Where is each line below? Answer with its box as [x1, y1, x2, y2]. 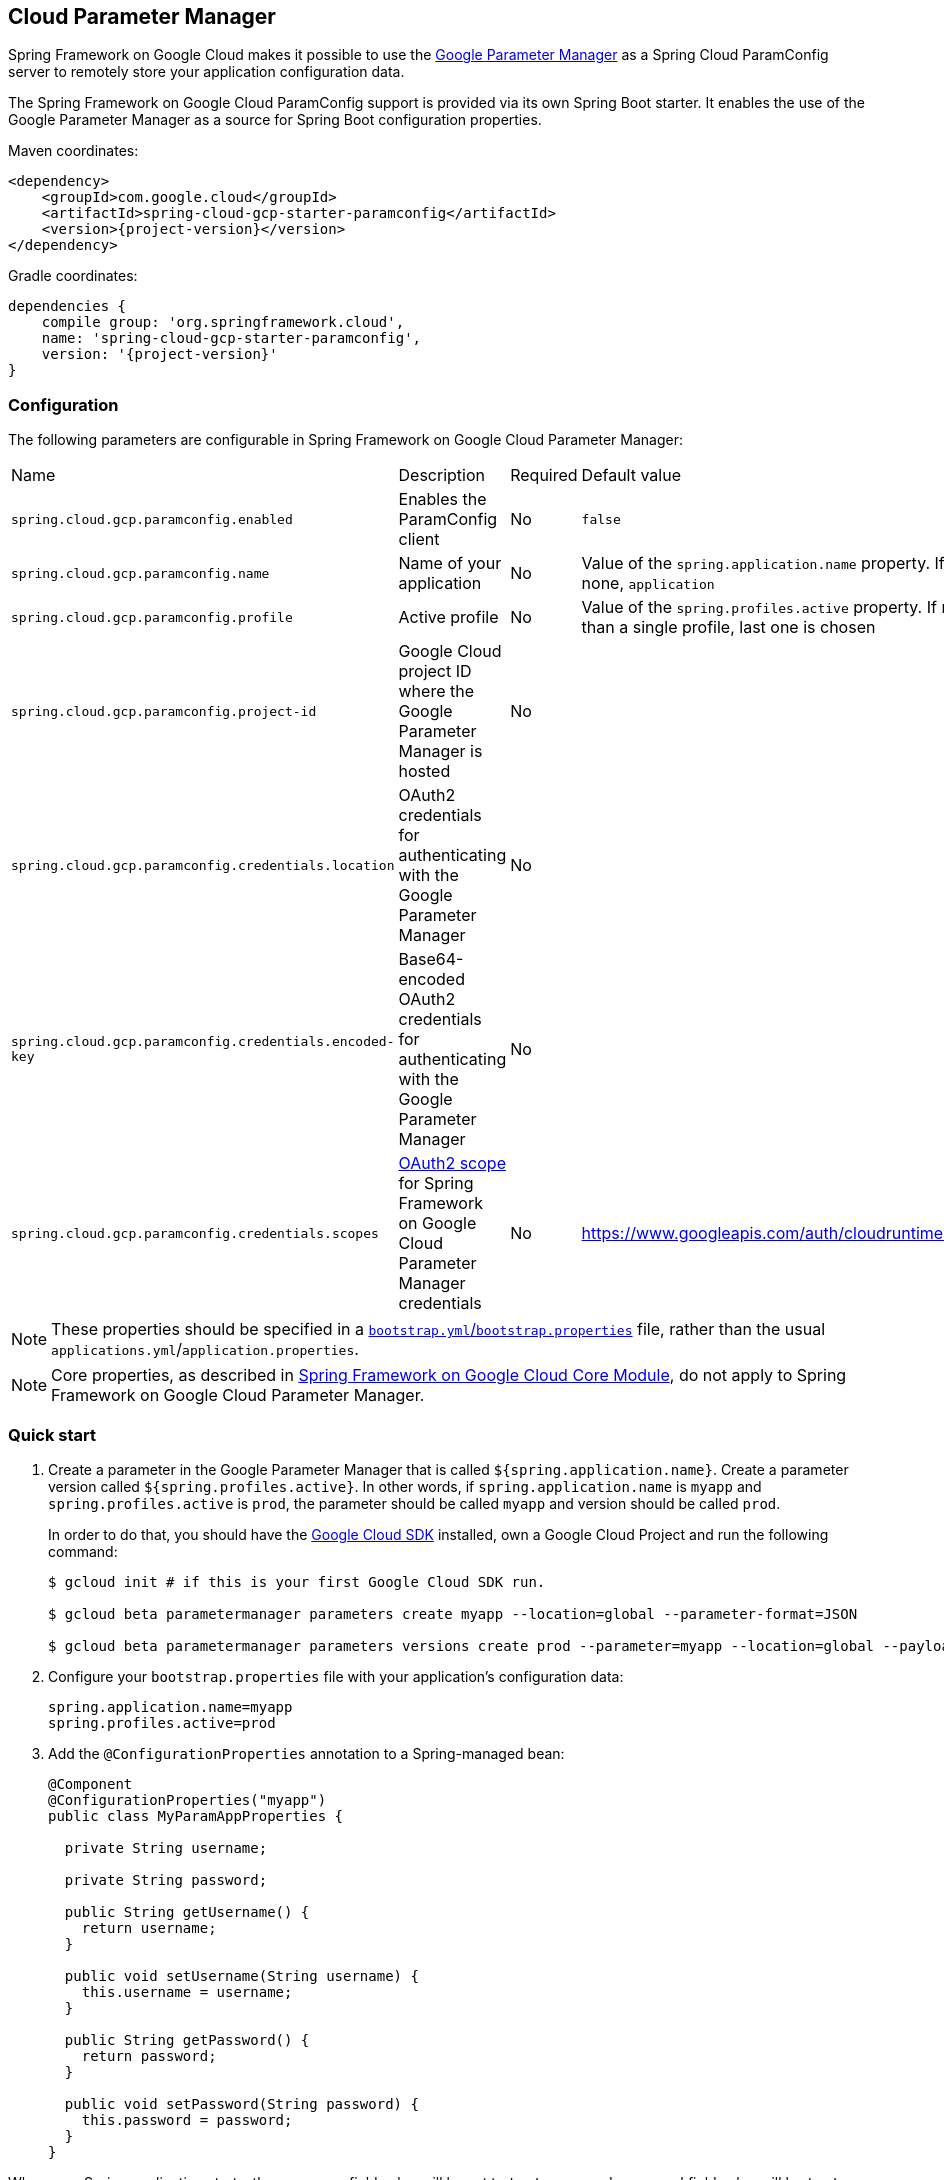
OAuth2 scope [398, 1153, 506, 1174]
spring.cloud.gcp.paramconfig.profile [11, 609, 293, 625]
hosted [398, 761, 451, 782]
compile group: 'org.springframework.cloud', [41, 314, 405, 331]
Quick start [8, 1424, 97, 1445]
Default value [581, 465, 682, 486]
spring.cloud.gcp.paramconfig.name [11, 565, 270, 581]
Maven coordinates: [8, 142, 139, 160]
